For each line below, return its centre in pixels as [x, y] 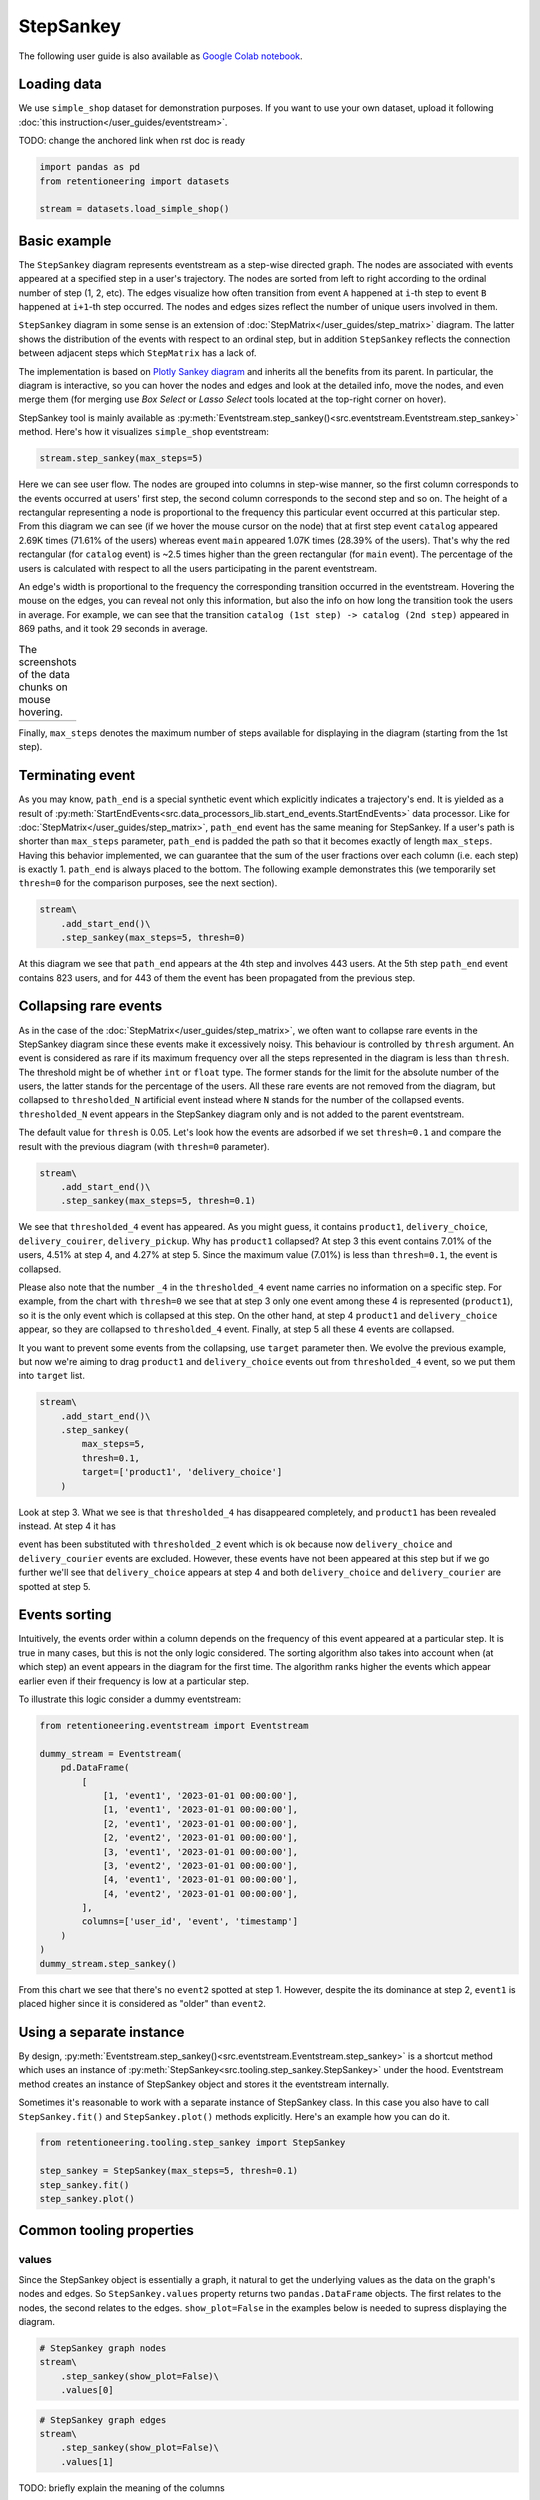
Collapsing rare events [90, 1006]
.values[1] [87, 2461]
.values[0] [87, 2390]
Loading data [60, 84]
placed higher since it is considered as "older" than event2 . [142, 2004]
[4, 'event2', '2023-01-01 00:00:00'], [200, 1893]
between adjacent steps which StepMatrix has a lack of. [137, 353]
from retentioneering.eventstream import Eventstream [174, 1726]
